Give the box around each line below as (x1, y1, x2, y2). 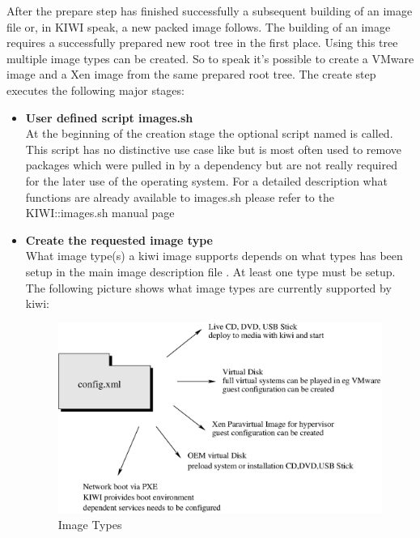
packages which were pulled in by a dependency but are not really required (25, 156, 397, 173)
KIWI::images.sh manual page (25, 204, 175, 221)
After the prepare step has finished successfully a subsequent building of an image (6, 2, 413, 19)
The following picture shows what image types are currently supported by (25, 279, 392, 296)
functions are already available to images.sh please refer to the (25, 188, 334, 205)
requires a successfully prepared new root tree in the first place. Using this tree (6, 34, 398, 51)
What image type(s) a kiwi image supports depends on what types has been (25, 247, 403, 264)
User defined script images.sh (25, 109, 193, 126)
